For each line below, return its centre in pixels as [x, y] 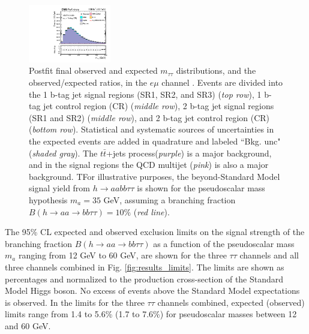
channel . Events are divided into [222, 82]
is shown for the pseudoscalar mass [201, 188]
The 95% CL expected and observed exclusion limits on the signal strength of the [155, 232]
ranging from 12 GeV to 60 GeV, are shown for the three [122, 255]
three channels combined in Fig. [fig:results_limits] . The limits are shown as [145, 267]
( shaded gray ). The [63, 153]
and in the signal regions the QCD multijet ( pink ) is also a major [149, 165]
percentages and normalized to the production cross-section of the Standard [144, 279]
